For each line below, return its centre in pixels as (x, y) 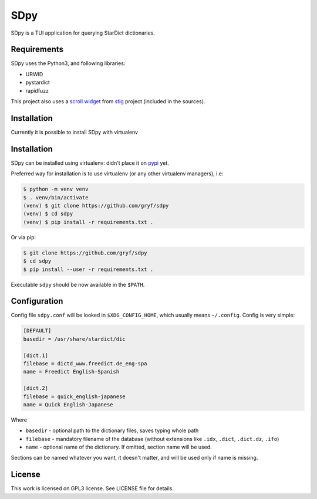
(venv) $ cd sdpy (48, 214)
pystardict (38, 83)
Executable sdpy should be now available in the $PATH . (78, 284)
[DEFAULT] (37, 331)
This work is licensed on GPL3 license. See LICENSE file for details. (92, 488)
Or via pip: (23, 237)
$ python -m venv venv (56, 189)
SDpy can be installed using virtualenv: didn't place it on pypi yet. (90, 163)
